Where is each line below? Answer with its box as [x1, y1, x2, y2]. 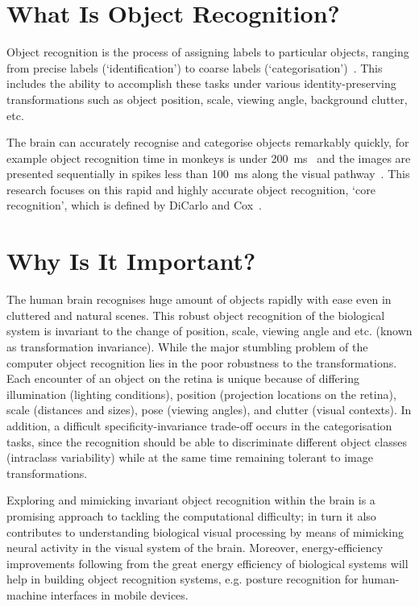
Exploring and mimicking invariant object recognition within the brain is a [6, 492, 375, 508]
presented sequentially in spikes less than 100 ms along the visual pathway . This [6, 165, 410, 182]
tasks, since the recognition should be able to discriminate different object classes [6, 433, 407, 450]
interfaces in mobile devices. [50, 586, 189, 603]
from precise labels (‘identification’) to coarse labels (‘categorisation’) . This [6, 59, 383, 76]
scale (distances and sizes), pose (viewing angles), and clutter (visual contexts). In [6, 401, 412, 418]
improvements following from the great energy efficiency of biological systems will [6, 554, 409, 571]
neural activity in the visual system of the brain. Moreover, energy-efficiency [6, 539, 384, 556]
